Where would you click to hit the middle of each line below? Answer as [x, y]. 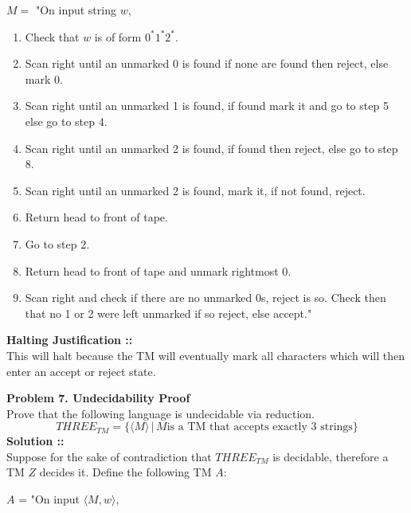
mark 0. [44, 78]
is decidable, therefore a [331, 456]
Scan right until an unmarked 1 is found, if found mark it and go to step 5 [207, 106]
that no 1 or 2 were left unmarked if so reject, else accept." [168, 313]
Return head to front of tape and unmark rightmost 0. [158, 270]
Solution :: [35, 441]
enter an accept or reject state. [81, 371]
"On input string [76, 10]
